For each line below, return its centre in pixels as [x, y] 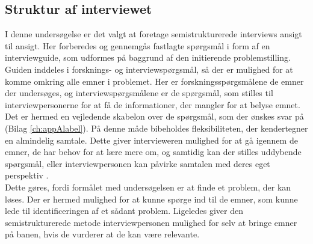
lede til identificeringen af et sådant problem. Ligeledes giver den [124, 211]
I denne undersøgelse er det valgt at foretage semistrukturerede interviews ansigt [153, 34]
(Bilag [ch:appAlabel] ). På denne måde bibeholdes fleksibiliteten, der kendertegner [156, 128]
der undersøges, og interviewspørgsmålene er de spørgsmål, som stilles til [139, 93]
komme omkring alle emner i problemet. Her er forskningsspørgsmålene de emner [154, 81]
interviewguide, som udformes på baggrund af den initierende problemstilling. [148, 57]
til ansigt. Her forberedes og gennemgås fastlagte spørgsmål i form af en [138, 45]
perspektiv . [27, 175]
